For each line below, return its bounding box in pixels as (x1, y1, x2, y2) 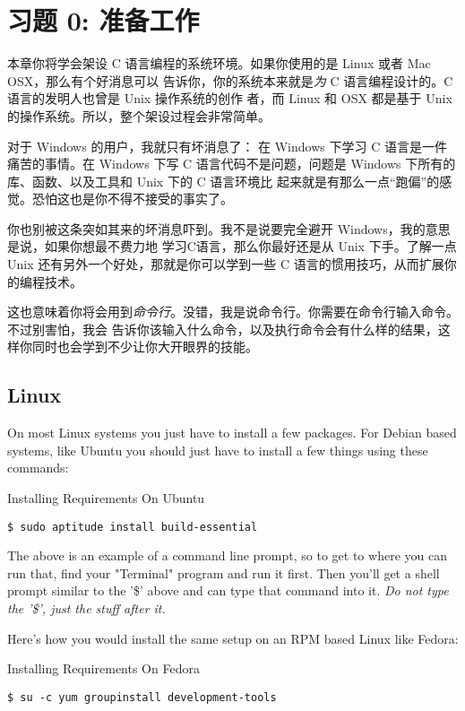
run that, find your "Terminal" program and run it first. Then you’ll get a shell (7, 563, 440, 582)
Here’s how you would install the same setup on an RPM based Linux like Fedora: (7, 629, 459, 647)
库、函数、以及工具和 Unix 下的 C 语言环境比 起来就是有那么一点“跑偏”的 (7, 171, 440, 190)
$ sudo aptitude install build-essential (7, 520, 258, 533)
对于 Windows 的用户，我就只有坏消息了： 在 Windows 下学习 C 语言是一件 (7, 136, 447, 155)
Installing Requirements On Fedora (7, 659, 200, 678)
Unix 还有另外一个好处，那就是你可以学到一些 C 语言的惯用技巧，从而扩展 (7, 255, 444, 273)
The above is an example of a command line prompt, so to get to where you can (7, 546, 447, 565)
